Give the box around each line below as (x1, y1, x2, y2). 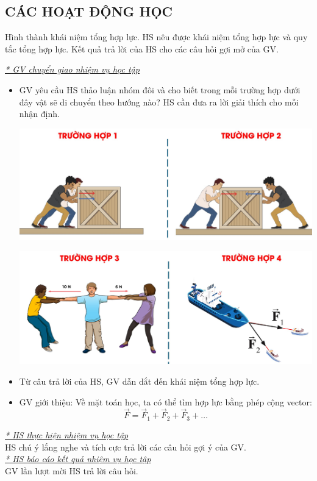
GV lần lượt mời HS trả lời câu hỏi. (5, 464, 138, 477)
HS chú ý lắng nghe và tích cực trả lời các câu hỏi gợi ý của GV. (5, 440, 246, 453)
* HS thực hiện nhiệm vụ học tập (5, 428, 129, 441)
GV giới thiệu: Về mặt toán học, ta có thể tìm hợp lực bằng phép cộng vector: (19, 395, 312, 408)
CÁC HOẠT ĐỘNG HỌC (5, 2, 173, 21)
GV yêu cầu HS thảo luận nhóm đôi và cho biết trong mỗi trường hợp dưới (19, 83, 301, 96)
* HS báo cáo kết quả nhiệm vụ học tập (5, 452, 151, 465)
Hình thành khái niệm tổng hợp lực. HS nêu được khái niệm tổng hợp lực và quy (5, 30, 308, 43)
